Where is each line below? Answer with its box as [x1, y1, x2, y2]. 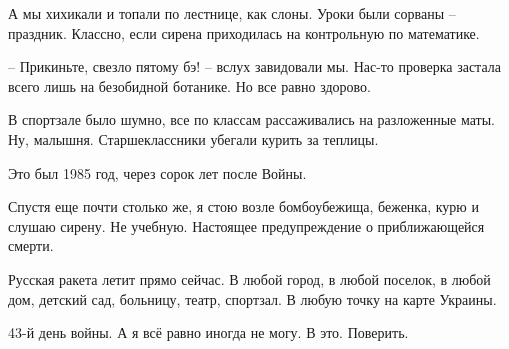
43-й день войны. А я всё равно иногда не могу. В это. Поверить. [8, 322, 409, 343]
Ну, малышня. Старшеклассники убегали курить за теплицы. [8, 128, 379, 149]
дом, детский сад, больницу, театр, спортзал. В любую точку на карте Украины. [8, 288, 497, 309]
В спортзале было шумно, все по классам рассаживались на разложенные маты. [8, 109, 495, 130]
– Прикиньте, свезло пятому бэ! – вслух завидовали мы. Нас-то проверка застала [8, 56, 501, 77]
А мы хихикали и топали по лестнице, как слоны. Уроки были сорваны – [8, 3, 456, 23]
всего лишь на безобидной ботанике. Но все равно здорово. [8, 75, 372, 96]
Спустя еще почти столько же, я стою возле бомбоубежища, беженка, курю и [8, 196, 479, 217]
